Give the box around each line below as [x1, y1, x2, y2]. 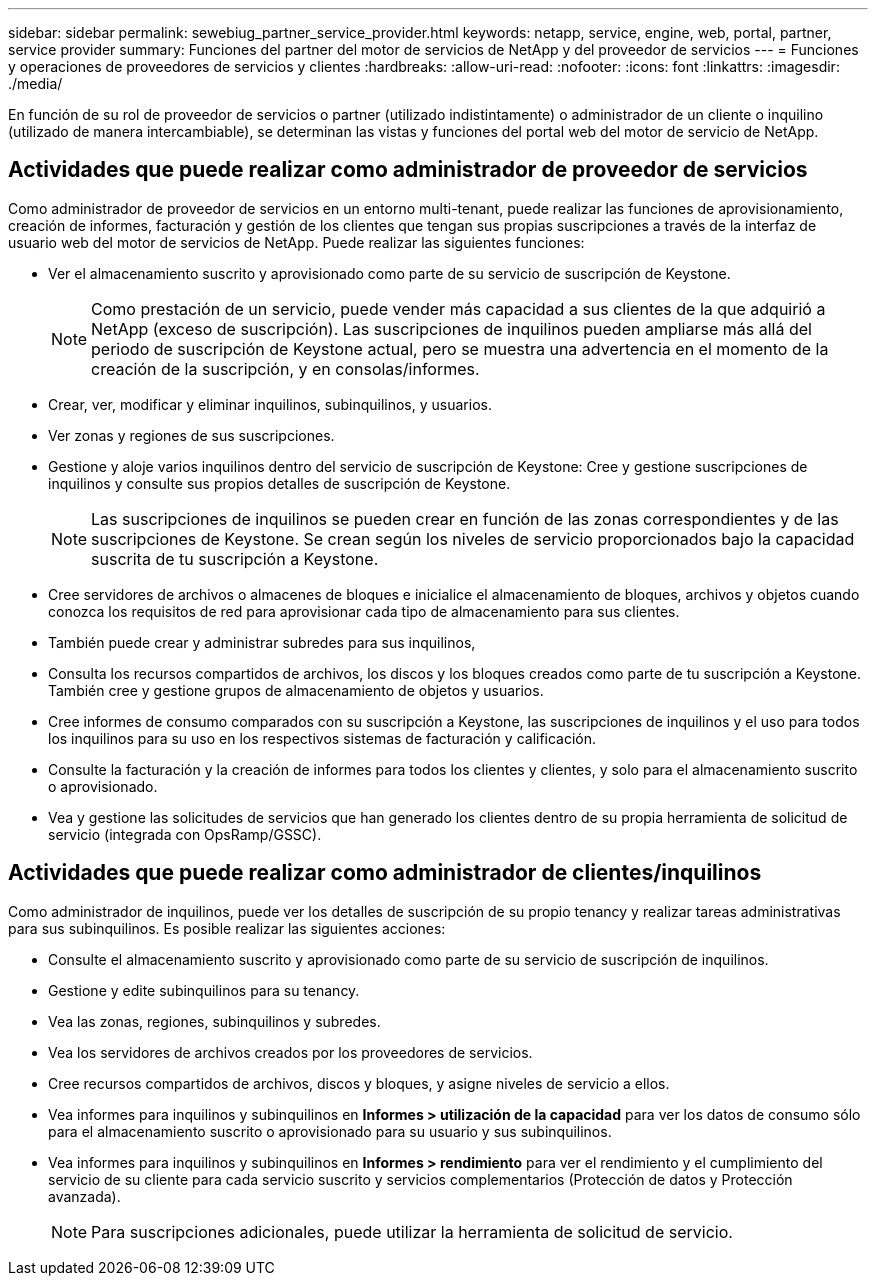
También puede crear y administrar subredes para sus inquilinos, [48, 633, 476, 651]
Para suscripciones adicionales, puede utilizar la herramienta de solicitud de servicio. [91, 1221, 733, 1242]
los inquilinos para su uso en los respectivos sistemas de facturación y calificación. [48, 729, 597, 747]
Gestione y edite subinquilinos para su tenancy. [48, 981, 360, 999]
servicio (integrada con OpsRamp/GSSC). [48, 825, 322, 843]
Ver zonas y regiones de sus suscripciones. [48, 426, 335, 444]
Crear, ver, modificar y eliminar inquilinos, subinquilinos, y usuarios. [48, 395, 492, 413]
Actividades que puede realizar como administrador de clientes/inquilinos [8, 860, 762, 886]
